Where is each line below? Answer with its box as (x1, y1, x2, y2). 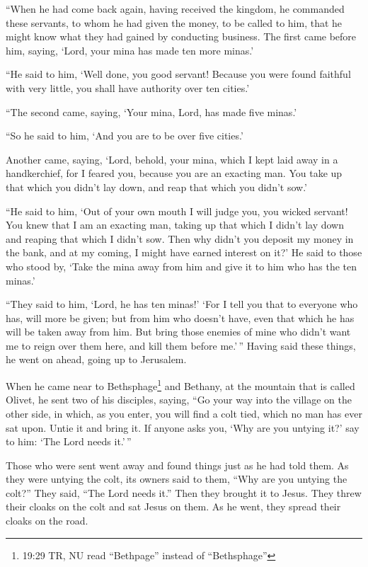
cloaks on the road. (6, 513, 88, 528)
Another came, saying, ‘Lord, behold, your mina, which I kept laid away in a (6, 151, 338, 166)
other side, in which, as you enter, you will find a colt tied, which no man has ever (6, 406, 362, 420)
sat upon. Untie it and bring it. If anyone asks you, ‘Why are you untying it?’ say (6, 420, 360, 435)
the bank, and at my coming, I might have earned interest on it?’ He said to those (6, 245, 362, 260)
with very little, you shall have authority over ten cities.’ (6, 80, 250, 95)
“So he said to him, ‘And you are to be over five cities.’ (6, 128, 243, 143)
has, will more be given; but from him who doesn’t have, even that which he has (6, 310, 355, 325)
